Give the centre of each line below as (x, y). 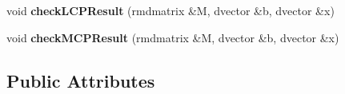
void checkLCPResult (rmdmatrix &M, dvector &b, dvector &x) (170, 10)
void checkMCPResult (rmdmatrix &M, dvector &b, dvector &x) (173, 37)
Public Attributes (81, 80)
